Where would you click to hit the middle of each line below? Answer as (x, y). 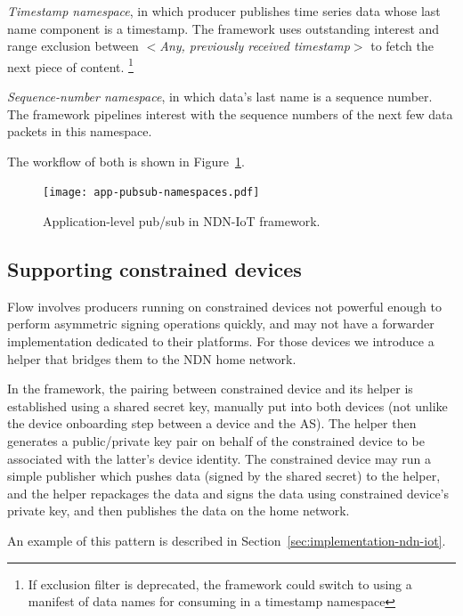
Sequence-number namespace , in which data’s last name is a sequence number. (220, 97)
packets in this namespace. (80, 131)
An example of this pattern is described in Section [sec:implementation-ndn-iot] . (227, 540)
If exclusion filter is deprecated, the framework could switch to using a (220, 584)
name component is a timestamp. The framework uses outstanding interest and (223, 28)
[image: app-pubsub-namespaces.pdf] (151, 193)
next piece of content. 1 (70, 65)
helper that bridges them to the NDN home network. (152, 358)
